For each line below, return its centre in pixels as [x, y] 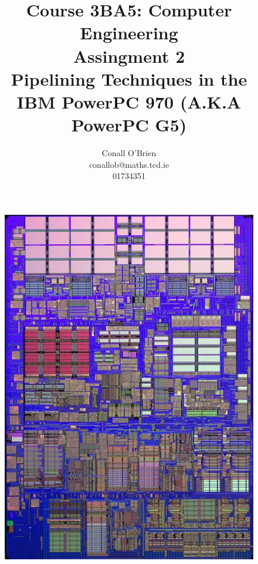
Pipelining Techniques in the [129, 78]
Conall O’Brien [129, 153]
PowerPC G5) [129, 125]
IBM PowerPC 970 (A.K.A [129, 101]
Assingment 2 [129, 55]
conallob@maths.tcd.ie [129, 164]
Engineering [129, 33]
